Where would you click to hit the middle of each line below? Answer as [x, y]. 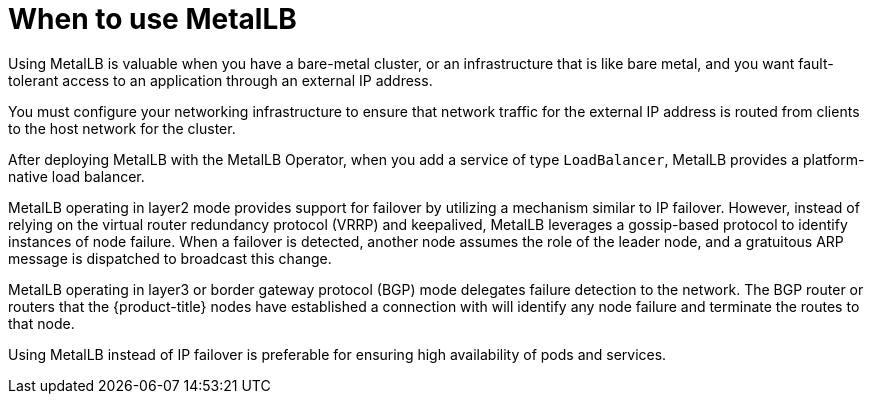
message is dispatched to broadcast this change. [170, 258]
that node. [41, 323]
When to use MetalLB [152, 19]
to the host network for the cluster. [122, 128]
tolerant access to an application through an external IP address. [220, 80]
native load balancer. [76, 176]
